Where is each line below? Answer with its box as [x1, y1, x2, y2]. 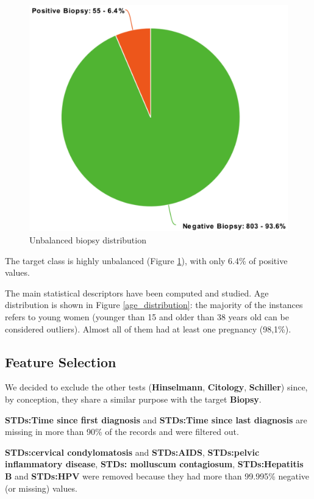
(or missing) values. [5, 481, 77, 494]
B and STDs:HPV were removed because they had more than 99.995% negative [5, 469, 310, 482]
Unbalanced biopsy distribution [29, 234, 146, 246]
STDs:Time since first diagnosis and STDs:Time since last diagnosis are [5, 413, 307, 426]
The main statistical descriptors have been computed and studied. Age [5, 286, 269, 299]
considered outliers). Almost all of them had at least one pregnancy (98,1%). [5, 322, 291, 335]
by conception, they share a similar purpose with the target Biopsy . [5, 392, 262, 405]
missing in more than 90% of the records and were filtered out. [5, 425, 239, 438]
